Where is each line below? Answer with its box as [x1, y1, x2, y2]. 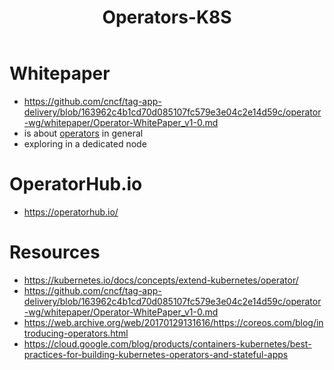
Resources [9, 241, 101, 264]
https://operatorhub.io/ [23, 206, 119, 218]
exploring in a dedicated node [23, 137, 147, 150]
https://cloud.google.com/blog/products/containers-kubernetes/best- [23, 337, 312, 350]
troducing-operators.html [23, 327, 129, 339]
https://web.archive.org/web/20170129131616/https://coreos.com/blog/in [23, 316, 324, 328]
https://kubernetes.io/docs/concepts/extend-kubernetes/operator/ [23, 274, 299, 286]
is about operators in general [23, 127, 144, 139]
